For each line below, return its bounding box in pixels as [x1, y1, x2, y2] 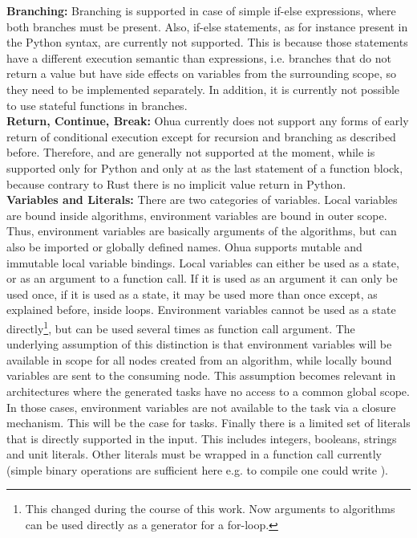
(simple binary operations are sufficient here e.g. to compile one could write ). [6, 461, 389, 478]
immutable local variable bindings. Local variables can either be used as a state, [6, 254, 399, 271]
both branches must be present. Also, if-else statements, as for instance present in [6, 18, 408, 35]
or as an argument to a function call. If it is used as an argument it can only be [6, 270, 398, 287]
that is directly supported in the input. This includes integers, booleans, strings [6, 430, 397, 446]
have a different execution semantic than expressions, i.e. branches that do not [6, 49, 391, 66]
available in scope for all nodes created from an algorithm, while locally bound [6, 351, 392, 368]
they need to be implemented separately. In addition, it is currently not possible [6, 80, 400, 97]
